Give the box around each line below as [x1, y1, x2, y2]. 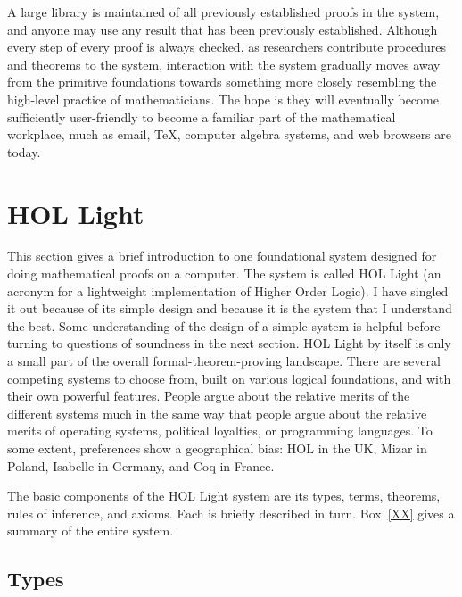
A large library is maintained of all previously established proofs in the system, [7, 3, 440, 21]
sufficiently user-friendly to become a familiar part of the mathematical [7, 107, 396, 126]
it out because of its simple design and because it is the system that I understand [7, 299, 452, 318]
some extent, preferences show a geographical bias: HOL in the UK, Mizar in [7, 439, 427, 457]
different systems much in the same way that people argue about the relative [7, 403, 427, 422]
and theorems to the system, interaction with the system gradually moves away [7, 54, 441, 73]
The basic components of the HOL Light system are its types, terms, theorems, [7, 486, 441, 505]
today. [7, 142, 41, 161]
